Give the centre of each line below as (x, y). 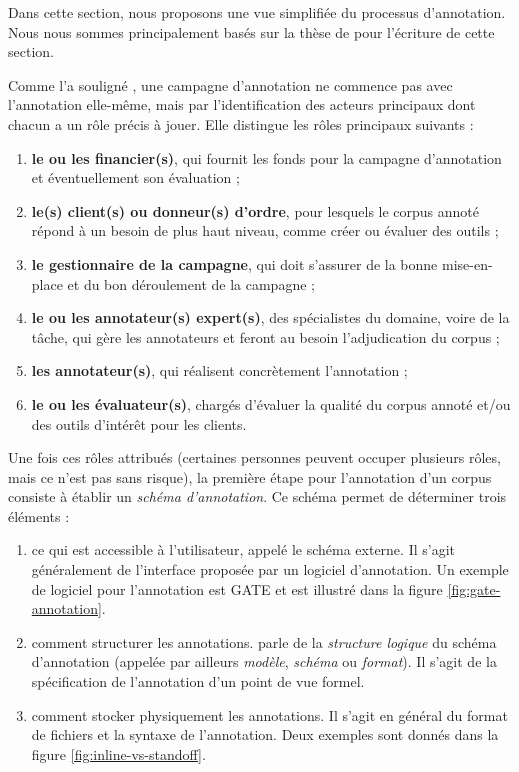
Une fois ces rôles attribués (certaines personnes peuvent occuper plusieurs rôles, (254, 457)
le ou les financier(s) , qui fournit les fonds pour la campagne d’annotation (266, 157)
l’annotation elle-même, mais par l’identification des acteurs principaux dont (242, 104)
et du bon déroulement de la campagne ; (191, 283)
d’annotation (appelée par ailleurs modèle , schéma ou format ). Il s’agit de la (264, 661)
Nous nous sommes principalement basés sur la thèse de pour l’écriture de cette (251, 31)
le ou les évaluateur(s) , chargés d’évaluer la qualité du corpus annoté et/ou (271, 403)
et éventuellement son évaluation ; (135, 177)
